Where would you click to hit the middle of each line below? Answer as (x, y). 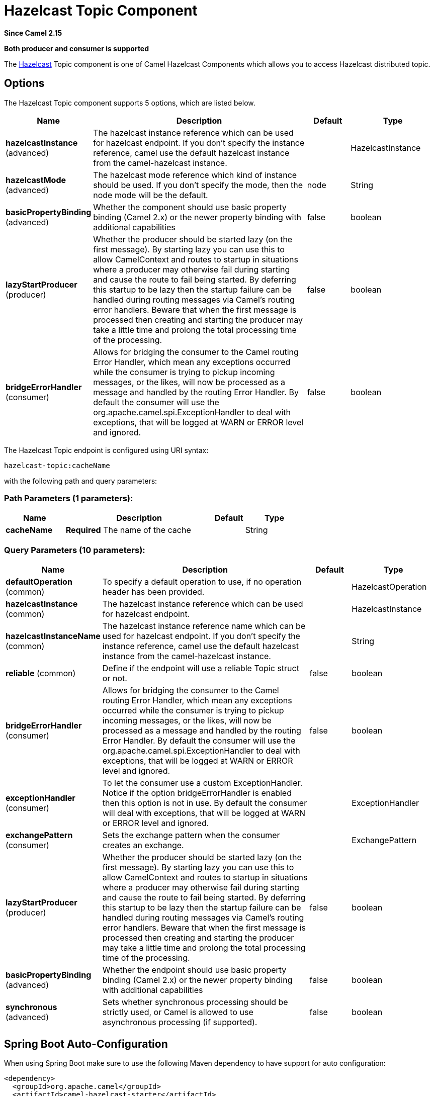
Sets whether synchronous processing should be (195, 1002)
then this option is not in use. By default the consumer (205, 803)
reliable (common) (41, 673)
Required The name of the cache (128, 530)
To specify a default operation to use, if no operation (202, 582)
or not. (115, 678)
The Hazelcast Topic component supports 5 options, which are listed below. (130, 103)
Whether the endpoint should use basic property (194, 970)
